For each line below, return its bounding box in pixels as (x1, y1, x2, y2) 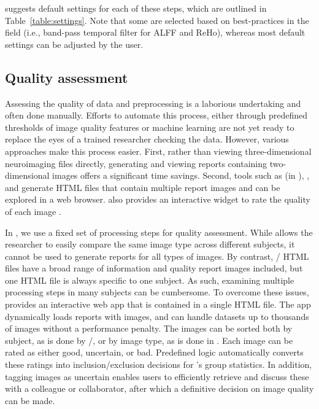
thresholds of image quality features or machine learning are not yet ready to (5, 120, 294, 133)
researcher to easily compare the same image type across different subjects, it (5, 238, 295, 251)
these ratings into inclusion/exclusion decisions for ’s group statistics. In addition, (5, 358, 312, 371)
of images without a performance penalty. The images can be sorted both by (5, 322, 293, 335)
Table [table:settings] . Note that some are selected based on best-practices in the (5, 14, 309, 26)
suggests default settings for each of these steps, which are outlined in (5, 2, 267, 14)
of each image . (5, 204, 61, 217)
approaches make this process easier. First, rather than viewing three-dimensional (5, 144, 312, 157)
